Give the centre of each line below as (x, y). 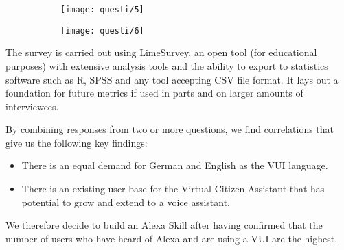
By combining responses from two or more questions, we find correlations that (170, 129)
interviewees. (32, 106)
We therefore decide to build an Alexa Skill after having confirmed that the (164, 225)
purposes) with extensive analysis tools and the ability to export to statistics (167, 65)
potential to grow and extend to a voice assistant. (126, 202)
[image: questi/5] (102, 10)
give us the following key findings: (77, 142)
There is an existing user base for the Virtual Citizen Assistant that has (173, 189)
